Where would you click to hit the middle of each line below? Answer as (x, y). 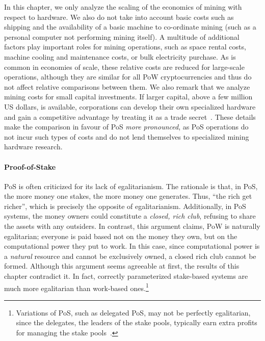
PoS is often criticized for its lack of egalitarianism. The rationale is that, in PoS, (131, 186)
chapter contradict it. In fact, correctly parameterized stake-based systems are (126, 276)
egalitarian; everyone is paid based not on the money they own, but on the (121, 236)
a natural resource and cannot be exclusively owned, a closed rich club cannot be (130, 256)
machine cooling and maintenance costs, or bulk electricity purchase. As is (120, 56)
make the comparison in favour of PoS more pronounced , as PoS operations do (126, 127)
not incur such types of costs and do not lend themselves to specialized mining (127, 136)
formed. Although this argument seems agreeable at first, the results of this (122, 266)
